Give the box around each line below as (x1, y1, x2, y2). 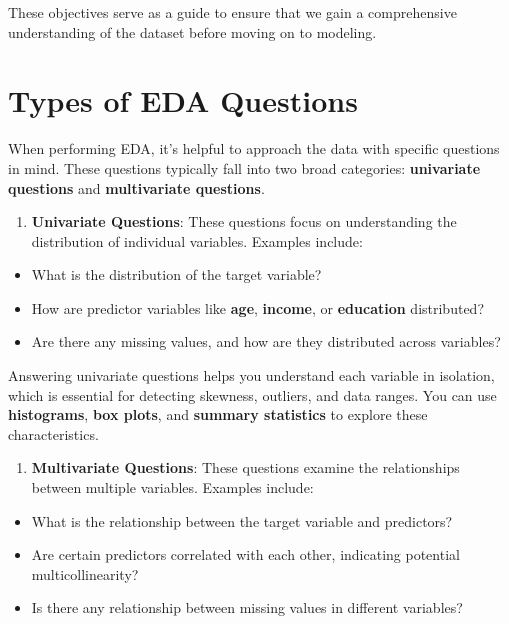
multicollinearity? (31, 563, 139, 584)
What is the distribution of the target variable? (31, 264, 322, 285)
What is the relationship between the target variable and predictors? (31, 510, 453, 531)
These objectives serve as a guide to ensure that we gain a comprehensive (8, 2, 457, 22)
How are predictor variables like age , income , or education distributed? (31, 297, 484, 318)
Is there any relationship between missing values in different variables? (31, 597, 463, 618)
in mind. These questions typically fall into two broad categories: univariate (8, 157, 481, 178)
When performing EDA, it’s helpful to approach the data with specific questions (8, 138, 500, 159)
